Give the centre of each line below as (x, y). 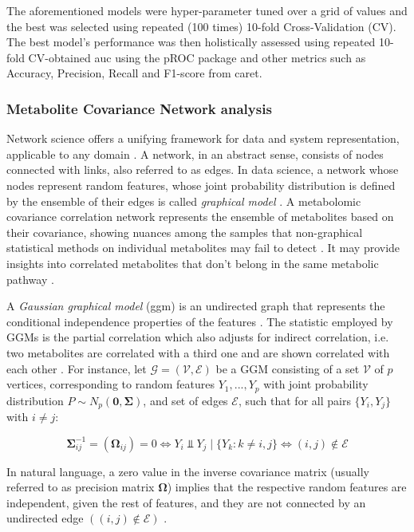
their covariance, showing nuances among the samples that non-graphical (185, 232)
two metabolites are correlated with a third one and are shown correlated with (198, 352)
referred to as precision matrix (81, 487)
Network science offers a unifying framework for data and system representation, (203, 138)
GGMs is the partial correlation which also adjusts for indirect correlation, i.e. (198, 337)
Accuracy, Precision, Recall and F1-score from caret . (134, 73)
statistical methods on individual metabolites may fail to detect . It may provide (203, 248)
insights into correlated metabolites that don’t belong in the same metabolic (193, 263)
